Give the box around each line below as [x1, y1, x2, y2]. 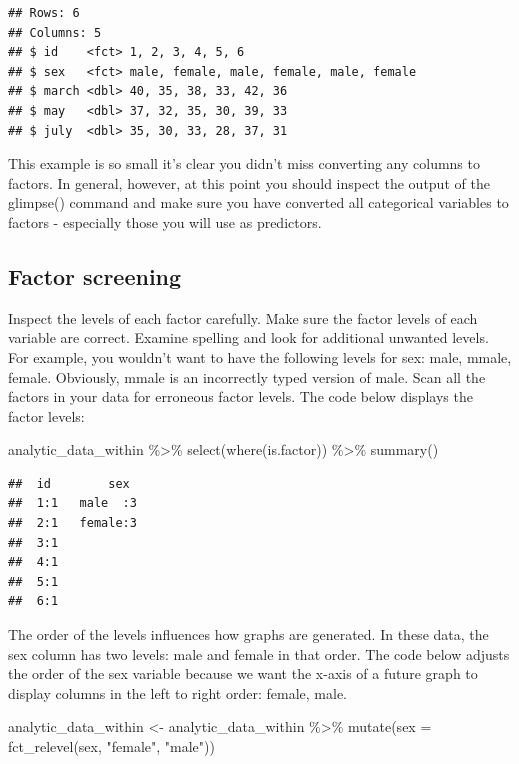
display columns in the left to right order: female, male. [8, 682, 347, 703]
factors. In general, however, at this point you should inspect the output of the [8, 172, 490, 193]
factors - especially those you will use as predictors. [8, 211, 322, 232]
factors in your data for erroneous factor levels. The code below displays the [8, 386, 473, 407]
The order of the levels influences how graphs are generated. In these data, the [8, 624, 489, 645]
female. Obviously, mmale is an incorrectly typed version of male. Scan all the [8, 366, 486, 387]
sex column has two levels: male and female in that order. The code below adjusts [8, 643, 510, 664]
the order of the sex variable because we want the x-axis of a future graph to [8, 663, 478, 684]
